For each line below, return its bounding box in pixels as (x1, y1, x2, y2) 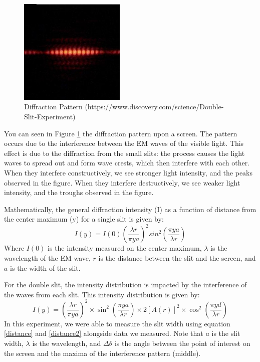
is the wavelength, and (32, 338, 101, 348)
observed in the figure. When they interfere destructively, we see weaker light (4, 177, 240, 188)
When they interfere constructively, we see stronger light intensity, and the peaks (4, 167, 253, 177)
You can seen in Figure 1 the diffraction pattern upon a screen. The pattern (4, 128, 237, 138)
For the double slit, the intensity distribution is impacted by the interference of (4, 279, 247, 290)
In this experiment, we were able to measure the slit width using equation (4, 318, 230, 328)
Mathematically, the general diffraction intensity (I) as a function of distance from (4, 204, 256, 214)
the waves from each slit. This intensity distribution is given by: (4, 289, 200, 299)
